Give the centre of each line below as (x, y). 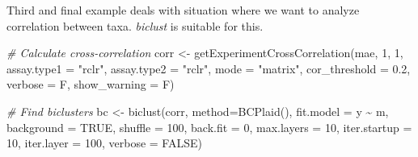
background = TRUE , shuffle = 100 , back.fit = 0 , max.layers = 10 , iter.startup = (209, 127)
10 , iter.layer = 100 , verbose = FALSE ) (104, 143)
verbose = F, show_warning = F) (91, 84)
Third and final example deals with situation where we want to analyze (183, 10)
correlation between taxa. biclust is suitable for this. (135, 25)
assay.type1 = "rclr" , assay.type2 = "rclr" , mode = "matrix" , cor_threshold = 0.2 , (209, 68)
